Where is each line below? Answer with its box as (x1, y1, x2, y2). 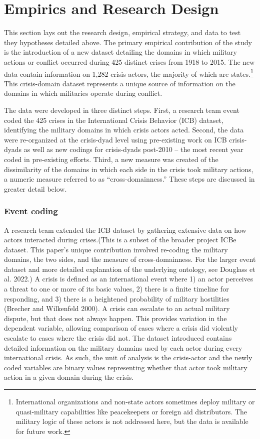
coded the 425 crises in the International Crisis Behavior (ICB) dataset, (4, 114, 223, 125)
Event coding (4, 205, 58, 217)
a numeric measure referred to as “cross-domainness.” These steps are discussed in (4, 174, 255, 184)
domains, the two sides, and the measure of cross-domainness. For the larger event (4, 254, 256, 264)
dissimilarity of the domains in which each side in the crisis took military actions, (4, 164, 253, 174)
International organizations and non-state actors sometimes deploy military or (15, 396, 255, 406)
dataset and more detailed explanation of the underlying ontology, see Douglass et (4, 263, 255, 274)
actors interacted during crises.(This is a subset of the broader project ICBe (4, 234, 236, 245)
